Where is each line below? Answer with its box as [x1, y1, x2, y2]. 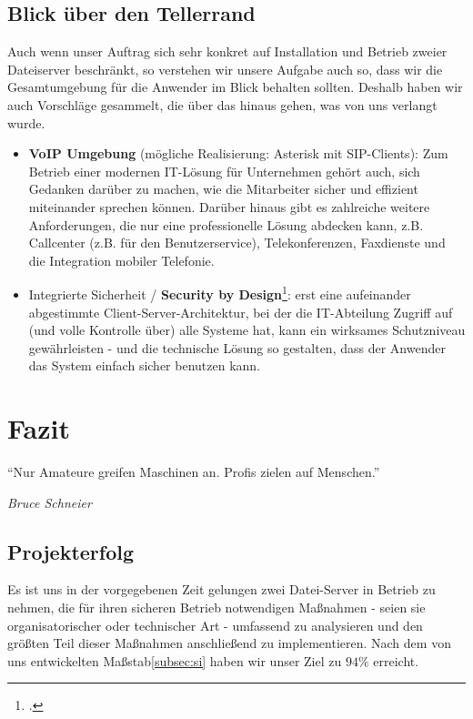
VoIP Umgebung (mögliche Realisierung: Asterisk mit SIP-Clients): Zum [28, 144, 448, 163]
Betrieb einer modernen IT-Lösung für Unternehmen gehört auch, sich [28, 161, 420, 180]
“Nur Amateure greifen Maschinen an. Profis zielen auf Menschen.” [7, 462, 380, 481]
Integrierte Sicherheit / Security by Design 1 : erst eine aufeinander [28, 282, 411, 303]
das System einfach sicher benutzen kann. [28, 356, 261, 375]
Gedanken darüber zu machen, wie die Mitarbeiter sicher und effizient [28, 179, 418, 198]
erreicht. [373, 651, 419, 670]
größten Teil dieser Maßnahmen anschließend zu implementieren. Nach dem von [7, 633, 451, 653]
